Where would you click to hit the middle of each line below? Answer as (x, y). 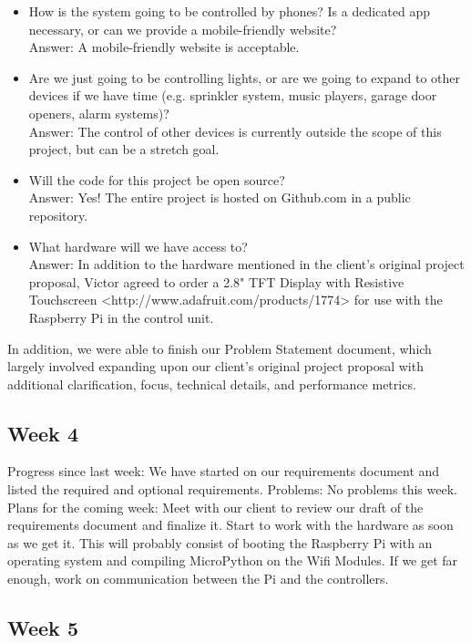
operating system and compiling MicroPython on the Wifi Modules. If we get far (233, 560)
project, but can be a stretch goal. (124, 149)
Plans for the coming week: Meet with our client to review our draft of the (215, 507)
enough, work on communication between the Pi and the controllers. (198, 579)
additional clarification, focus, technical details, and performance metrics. (212, 384)
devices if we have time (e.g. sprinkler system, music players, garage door (233, 95)
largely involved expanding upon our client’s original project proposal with (215, 366)
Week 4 (43, 433)
